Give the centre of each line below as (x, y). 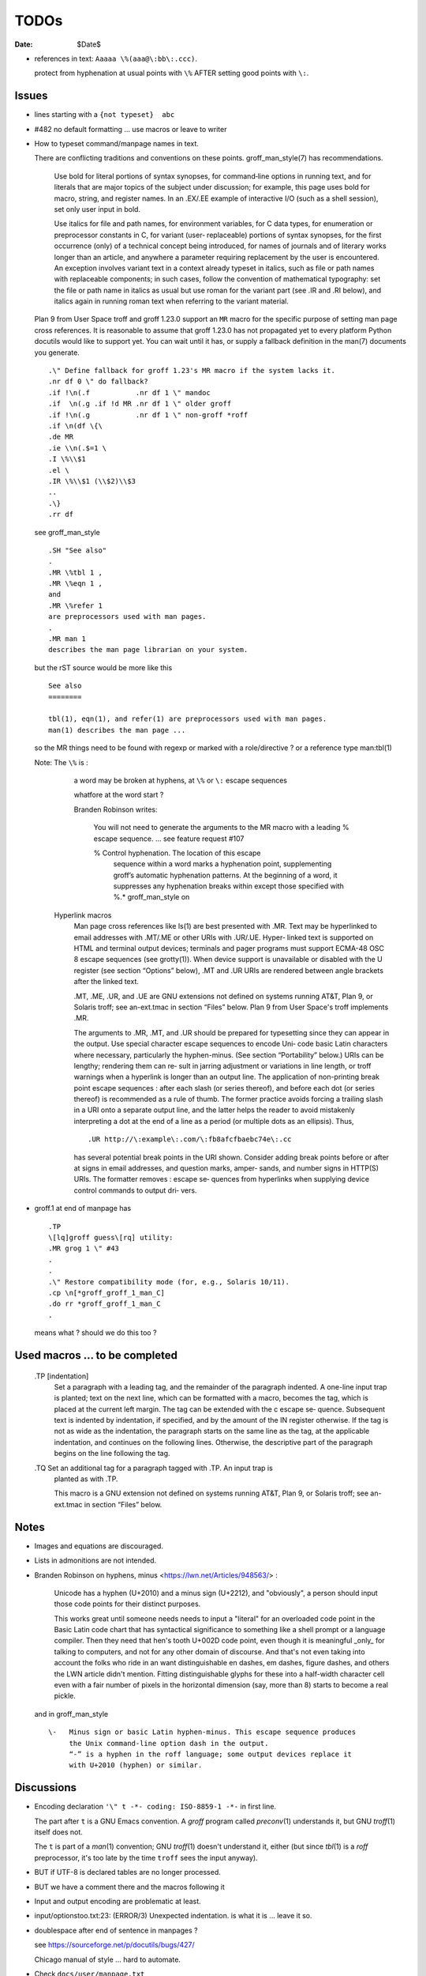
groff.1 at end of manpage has (83, 1209)
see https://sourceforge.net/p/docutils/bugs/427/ (114, 1945)
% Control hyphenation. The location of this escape (177, 853)
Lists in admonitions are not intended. (95, 1560)
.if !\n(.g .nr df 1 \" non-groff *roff (148, 415)
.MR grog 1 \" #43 (84, 1248)
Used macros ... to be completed (96, 1355)
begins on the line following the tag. (112, 1454)
